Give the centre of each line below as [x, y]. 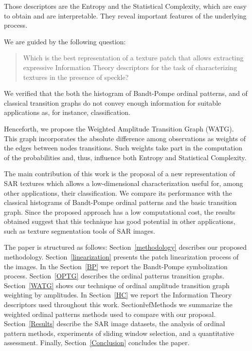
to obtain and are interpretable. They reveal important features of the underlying [125, 15]
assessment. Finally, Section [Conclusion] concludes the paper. [97, 342]
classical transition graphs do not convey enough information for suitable [113, 102]
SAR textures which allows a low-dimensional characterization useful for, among [124, 183]
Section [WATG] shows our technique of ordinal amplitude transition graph [117, 285]
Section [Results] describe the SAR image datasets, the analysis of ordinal [115, 323]
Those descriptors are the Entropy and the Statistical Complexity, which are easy [125, 6]
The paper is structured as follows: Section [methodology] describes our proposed [125, 247]
